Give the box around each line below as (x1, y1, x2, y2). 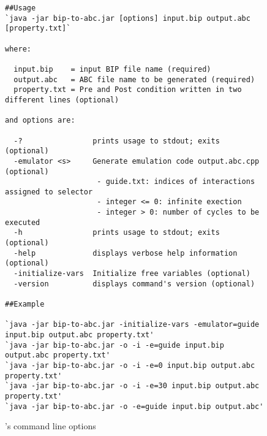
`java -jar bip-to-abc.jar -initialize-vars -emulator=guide (5, 320, 260, 329)
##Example (5, 300, 45, 309)
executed (5, 218, 40, 227)
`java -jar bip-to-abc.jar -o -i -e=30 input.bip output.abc (5, 381, 260, 391)
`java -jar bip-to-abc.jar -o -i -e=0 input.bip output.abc (5, 361, 255, 370)
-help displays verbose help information (13, 248, 238, 258)
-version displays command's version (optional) (13, 279, 255, 288)
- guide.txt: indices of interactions (97, 177, 255, 186)
